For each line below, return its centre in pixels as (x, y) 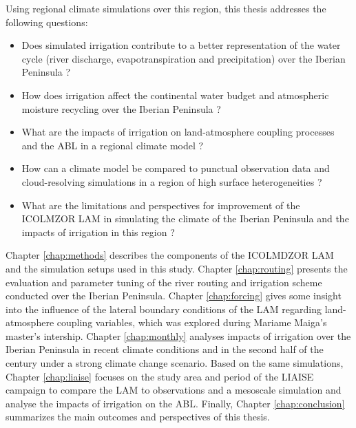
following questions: (47, 22)
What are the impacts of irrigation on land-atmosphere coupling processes (178, 132)
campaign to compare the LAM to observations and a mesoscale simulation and (174, 390)
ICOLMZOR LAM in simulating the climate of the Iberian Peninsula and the (185, 218)
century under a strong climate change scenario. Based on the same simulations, (175, 363)
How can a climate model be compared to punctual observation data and (176, 168)
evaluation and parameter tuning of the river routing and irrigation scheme (164, 282)
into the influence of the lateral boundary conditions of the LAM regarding (164, 309)
